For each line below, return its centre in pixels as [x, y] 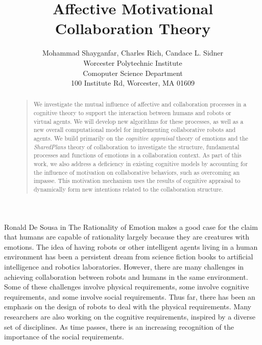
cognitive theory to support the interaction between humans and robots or [132, 113]
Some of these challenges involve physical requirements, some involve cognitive [127, 287]
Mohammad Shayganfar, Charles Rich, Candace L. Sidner [133, 53]
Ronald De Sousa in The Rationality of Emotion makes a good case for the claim [131, 227]
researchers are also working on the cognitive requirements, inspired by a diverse [130, 317]
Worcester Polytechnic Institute [133, 62]
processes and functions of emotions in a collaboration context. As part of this [137, 155]
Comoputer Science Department [133, 73]
